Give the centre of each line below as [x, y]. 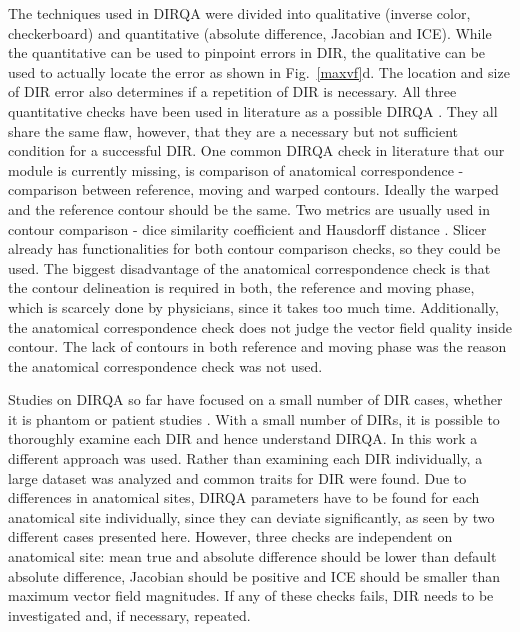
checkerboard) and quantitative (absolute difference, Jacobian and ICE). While [250, 32]
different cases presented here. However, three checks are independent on [230, 536]
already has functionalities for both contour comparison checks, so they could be [254, 248]
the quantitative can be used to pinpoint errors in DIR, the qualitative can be [247, 52]
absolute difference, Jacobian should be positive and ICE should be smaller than [254, 575]
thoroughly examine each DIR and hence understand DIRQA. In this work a [243, 438]
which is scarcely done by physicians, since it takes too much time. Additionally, [253, 306]
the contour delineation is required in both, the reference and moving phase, [241, 287]
